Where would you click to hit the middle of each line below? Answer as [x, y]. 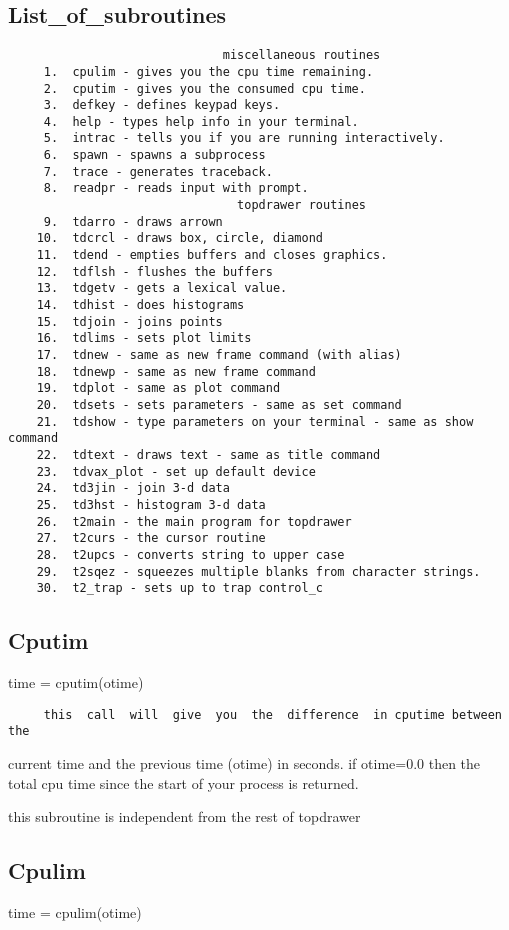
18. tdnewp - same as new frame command [176, 371]
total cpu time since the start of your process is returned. [183, 782]
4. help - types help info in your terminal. [201, 121]
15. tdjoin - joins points [129, 321]
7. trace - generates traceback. [158, 171]
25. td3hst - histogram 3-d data [151, 504]
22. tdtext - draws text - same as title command [208, 454]
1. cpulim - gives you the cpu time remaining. [208, 71]
